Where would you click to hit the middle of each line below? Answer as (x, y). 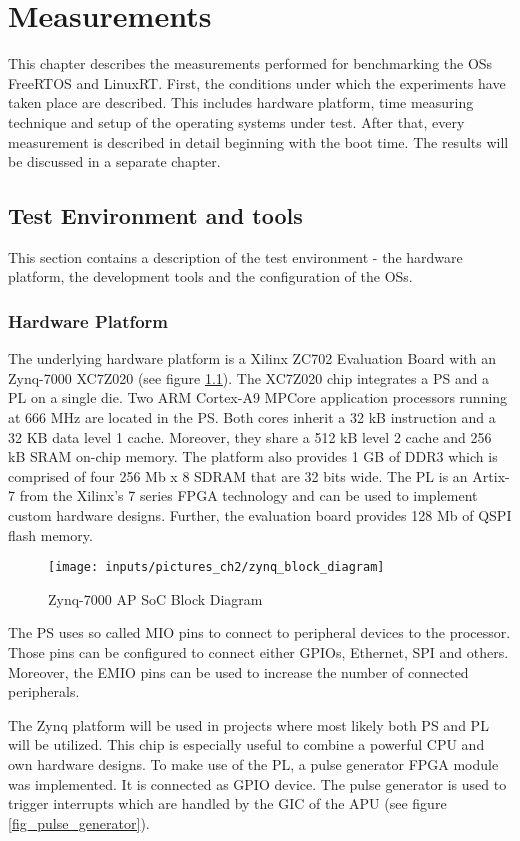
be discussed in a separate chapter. (114, 161)
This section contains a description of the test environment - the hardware (235, 256)
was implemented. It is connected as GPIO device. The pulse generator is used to (257, 783)
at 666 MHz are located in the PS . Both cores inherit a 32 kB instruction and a (252, 417)
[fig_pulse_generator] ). (79, 822)
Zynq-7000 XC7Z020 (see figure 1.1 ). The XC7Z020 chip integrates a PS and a (249, 377)
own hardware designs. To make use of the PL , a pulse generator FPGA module (253, 764)
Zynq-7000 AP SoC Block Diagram (155, 598)
